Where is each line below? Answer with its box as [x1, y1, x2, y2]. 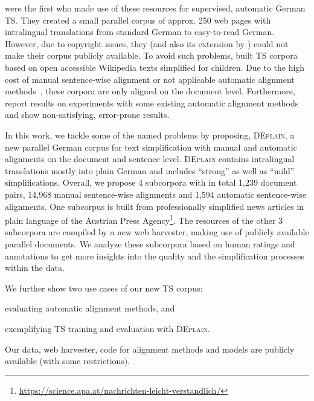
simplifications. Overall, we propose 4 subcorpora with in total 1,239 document [5, 176, 297, 189]
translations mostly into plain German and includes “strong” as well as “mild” [5, 164, 295, 177]
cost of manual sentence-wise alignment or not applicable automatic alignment [5, 73, 295, 85]
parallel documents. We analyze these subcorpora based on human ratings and [5, 237, 295, 250]
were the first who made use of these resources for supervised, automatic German [5, 2, 306, 14]
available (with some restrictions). [5, 354, 130, 367]
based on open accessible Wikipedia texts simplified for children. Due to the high [5, 60, 305, 73]
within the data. [5, 261, 65, 274]
